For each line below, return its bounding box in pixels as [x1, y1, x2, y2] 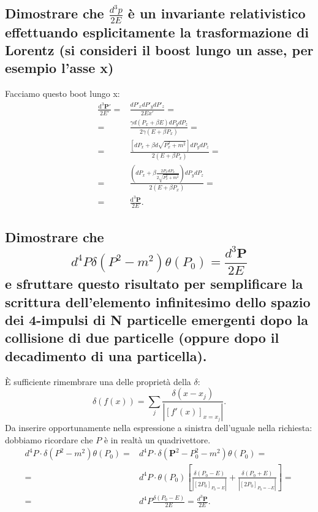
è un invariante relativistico [127, 4, 306, 23]
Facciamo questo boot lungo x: [5, 87, 120, 100]
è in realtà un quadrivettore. [104, 433, 211, 446]
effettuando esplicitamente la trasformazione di [5, 22, 309, 41]
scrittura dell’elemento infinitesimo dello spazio [5, 292, 311, 311]
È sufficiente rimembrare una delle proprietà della [5, 375, 191, 388]
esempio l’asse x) [5, 58, 114, 77]
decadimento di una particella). [5, 346, 207, 365]
